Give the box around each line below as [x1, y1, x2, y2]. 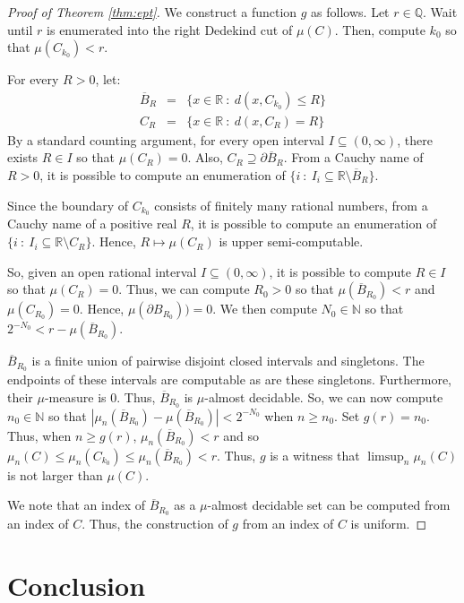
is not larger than [7, 465, 103, 484]
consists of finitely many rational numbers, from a [154, 195, 428, 214]
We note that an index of [7, 495, 146, 514]
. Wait [423, 3, 458, 21]
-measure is [44, 387, 107, 406]
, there [397, 130, 433, 149]
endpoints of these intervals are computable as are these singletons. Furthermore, [7, 370, 452, 389]
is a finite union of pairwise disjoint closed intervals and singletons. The [31, 351, 425, 370]
